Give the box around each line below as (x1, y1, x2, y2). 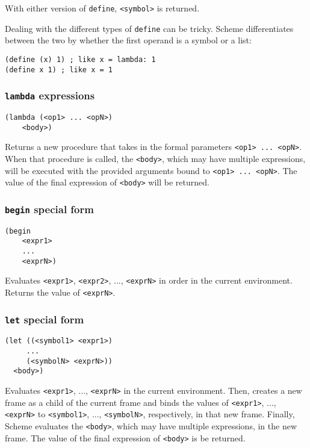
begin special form (5, 201, 94, 216)
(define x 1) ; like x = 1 (5, 65, 113, 74)
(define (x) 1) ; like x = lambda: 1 (5, 55, 156, 64)
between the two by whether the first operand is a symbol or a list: (5, 34, 252, 46)
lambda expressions (5, 88, 95, 103)
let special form (5, 311, 84, 326)
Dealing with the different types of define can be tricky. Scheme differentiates (5, 22, 294, 34)
